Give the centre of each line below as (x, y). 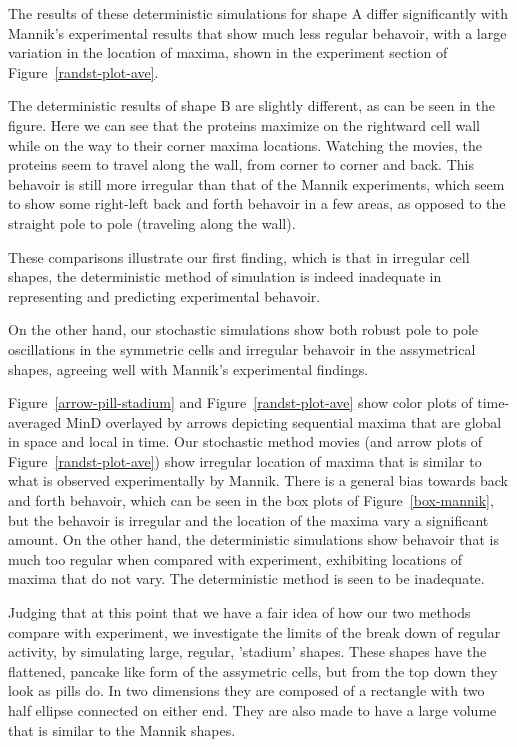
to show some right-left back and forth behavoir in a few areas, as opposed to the (257, 203)
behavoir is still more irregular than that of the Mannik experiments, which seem (256, 183)
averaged (35, 421)
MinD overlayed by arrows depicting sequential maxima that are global (283, 421)
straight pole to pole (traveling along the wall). (152, 222)
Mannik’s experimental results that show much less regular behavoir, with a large (257, 32)
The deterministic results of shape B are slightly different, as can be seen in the (251, 105)
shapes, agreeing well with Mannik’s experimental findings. (188, 368)
